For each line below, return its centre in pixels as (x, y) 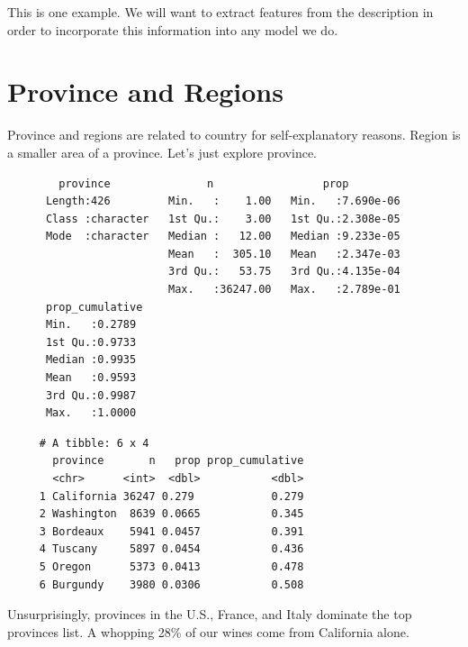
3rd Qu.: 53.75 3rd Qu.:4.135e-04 (284, 272)
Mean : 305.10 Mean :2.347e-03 (284, 254)
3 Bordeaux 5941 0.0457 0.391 (171, 531)
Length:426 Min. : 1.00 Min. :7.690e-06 (223, 201)
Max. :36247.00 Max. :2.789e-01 (284, 290)
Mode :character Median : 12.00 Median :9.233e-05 (223, 237)
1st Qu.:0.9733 (91, 342)
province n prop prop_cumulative (178, 461)
